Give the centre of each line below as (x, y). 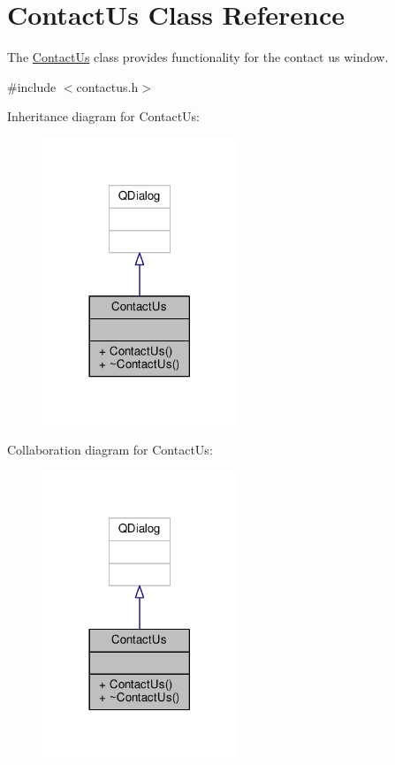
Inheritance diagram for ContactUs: (103, 116)
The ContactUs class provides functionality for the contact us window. (198, 57)
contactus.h (107, 86)
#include (32, 86)
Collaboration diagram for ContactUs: (110, 449)
